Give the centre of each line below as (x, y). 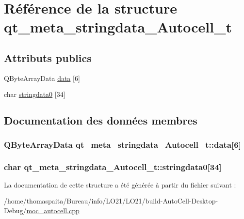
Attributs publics (48, 57)
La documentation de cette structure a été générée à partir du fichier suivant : (120, 184)
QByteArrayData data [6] (42, 78)
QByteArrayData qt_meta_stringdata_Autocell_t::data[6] (122, 144)
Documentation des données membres (101, 120)
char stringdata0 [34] (35, 94)
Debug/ (15, 210)
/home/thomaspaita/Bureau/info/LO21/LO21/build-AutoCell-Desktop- (111, 201)
